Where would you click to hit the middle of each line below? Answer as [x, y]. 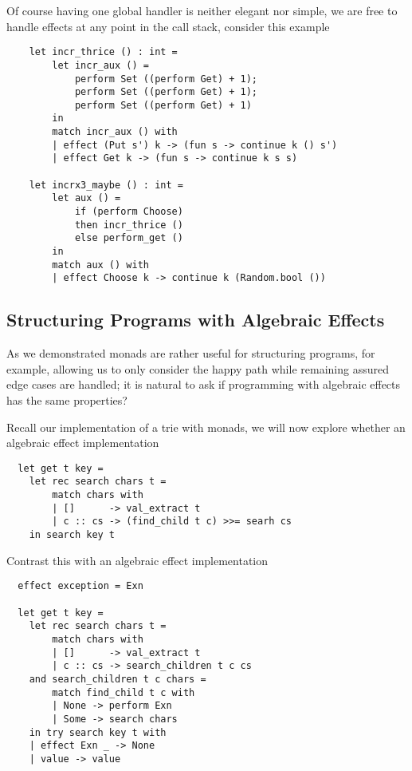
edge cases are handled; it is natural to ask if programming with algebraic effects [204, 384]
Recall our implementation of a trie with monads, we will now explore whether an [206, 427]
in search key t [72, 535]
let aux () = [86, 198]
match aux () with [100, 265]
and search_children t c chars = [118, 679]
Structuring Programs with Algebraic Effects [196, 320]
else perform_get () [129, 238]
